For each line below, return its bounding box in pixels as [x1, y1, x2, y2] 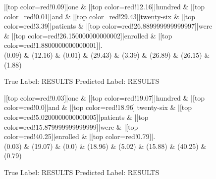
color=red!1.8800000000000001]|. [4, 40, 103, 50]
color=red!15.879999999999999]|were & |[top [4, 121, 138, 132]
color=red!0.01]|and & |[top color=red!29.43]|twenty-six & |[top [4, 11, 196, 21]
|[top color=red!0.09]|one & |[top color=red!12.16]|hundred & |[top [4, 1, 205, 11]
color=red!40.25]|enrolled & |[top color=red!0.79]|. [4, 131, 156, 142]
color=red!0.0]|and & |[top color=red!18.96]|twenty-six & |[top [4, 102, 192, 112]
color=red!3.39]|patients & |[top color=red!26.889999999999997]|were [4, 21, 213, 31]
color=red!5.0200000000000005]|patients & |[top [4, 111, 149, 122]
